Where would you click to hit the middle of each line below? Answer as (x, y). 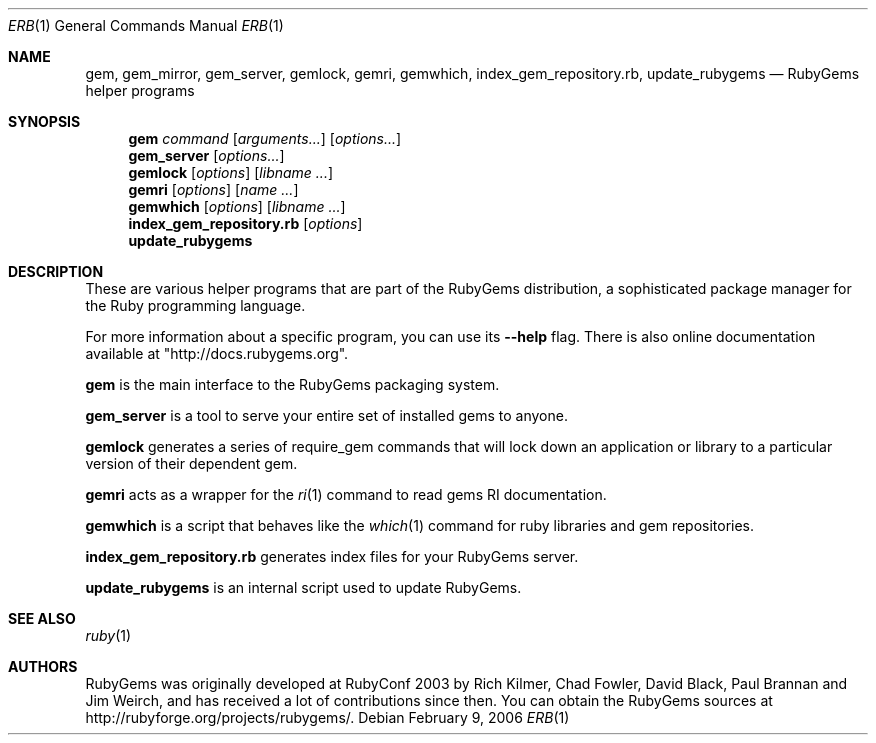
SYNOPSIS (44, 121)
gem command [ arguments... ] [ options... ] (265, 138)
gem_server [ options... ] (206, 155)
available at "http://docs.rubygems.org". (217, 353)
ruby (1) (108, 635)
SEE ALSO (42, 618)
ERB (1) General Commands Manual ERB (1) (146, 25)
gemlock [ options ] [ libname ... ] (231, 172)
